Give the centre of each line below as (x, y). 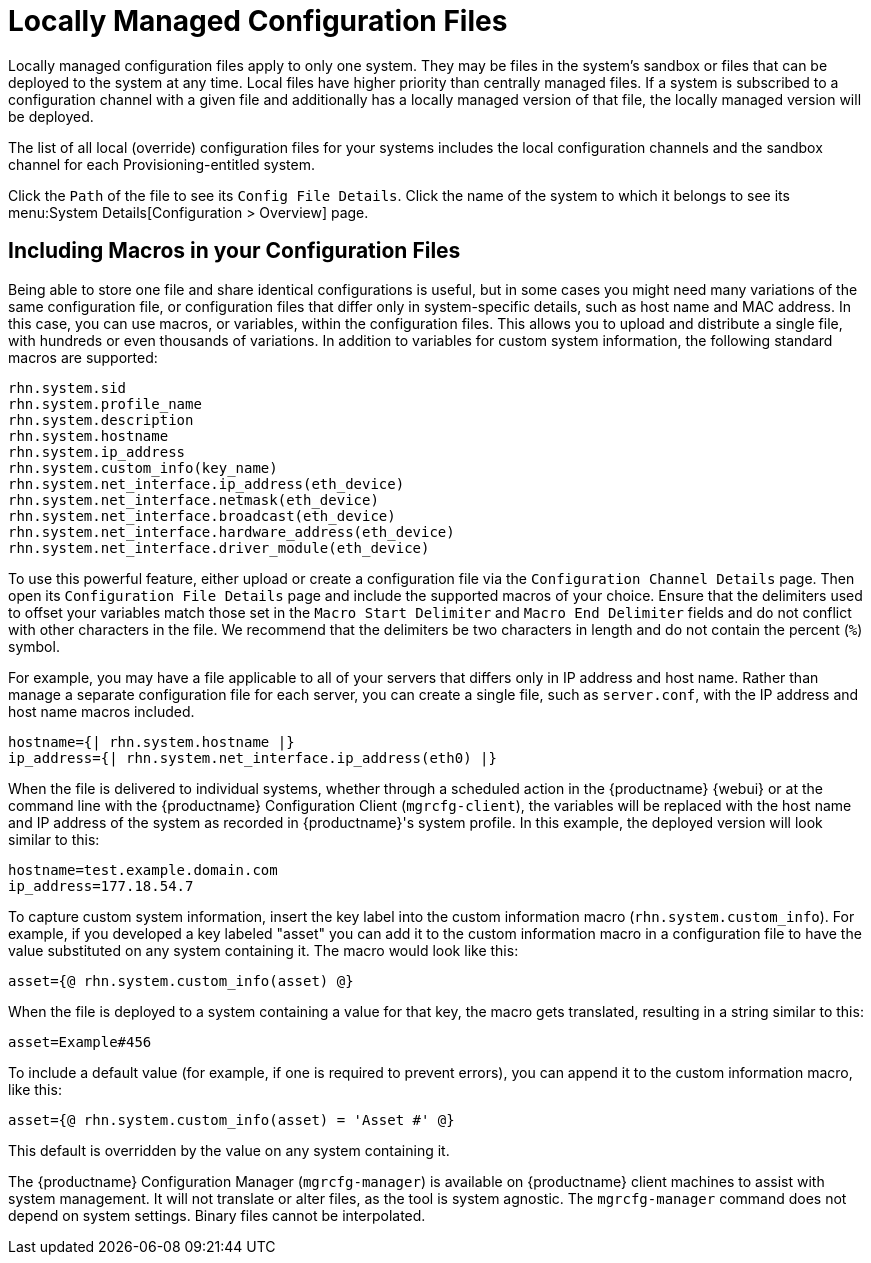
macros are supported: (83, 357)
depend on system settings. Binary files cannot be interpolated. (217, 1215)
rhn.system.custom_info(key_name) (143, 467)
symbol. (34, 646)
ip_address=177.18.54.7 (101, 885)
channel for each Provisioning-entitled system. (162, 164)
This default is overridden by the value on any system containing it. (229, 1150)
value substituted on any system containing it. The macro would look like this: (263, 950)
